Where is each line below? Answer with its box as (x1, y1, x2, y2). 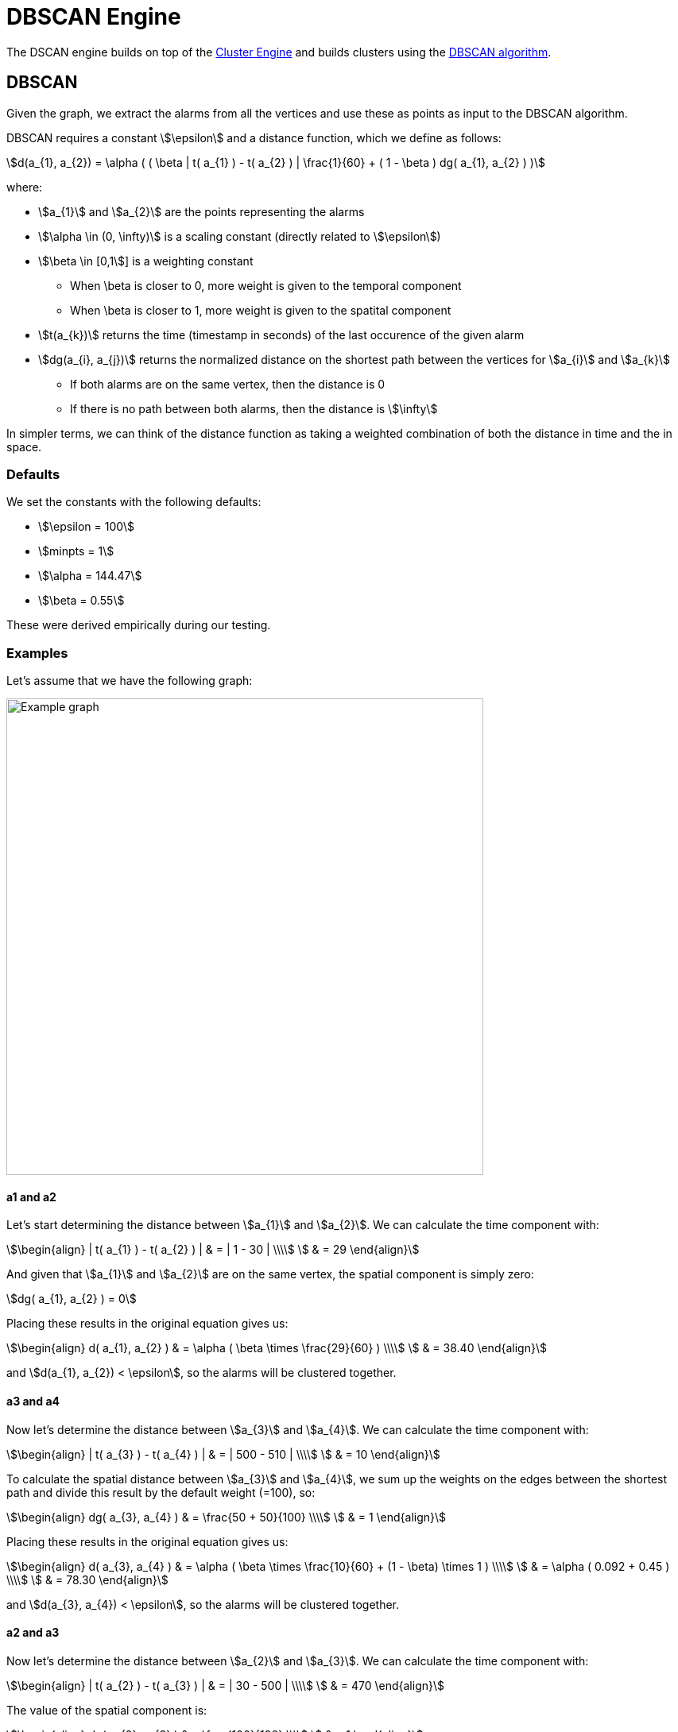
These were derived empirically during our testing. (6, 618, 271, 632)
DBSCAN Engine (6, 3, 181, 30)
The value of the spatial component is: (6, 1703, 207, 1717)
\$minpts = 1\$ (38, 544, 114, 559)
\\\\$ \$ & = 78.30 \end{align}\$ (6, 1572, 169, 1587)
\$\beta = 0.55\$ (38, 593, 125, 608)
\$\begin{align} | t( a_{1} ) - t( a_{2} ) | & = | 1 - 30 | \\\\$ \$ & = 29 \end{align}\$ (6, 1243, 420, 1257)
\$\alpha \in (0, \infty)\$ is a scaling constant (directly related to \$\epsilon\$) (38, 229, 441, 243)
